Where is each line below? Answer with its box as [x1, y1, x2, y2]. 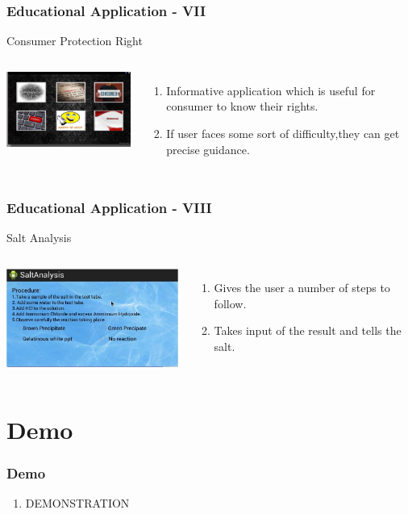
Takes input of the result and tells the [214, 322, 402, 339]
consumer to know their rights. [166, 98, 318, 115]
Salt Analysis [6, 229, 72, 246]
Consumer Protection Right [6, 32, 143, 49]
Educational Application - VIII [6, 198, 212, 218]
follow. [214, 295, 247, 311]
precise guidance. [166, 140, 250, 157]
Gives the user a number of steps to [214, 279, 390, 295]
